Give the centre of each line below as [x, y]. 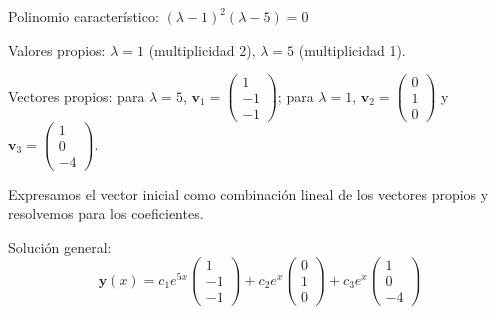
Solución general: [60, 246]
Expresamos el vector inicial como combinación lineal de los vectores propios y [248, 193]
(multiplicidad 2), [202, 49]
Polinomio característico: [83, 16]
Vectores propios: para [76, 95]
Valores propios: [57, 49]
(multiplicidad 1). [352, 49]
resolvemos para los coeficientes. [106, 213]
